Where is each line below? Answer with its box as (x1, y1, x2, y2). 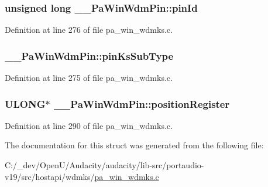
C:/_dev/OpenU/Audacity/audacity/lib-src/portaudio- (5, 159, 204, 171)
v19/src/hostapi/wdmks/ (5, 170, 95, 182)
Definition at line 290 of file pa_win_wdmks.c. (5, 119, 173, 131)
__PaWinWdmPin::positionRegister (53, 96, 230, 111)
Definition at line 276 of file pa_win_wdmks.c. (5, 23, 173, 36)
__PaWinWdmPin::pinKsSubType (5, 48, 174, 63)
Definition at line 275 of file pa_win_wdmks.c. (5, 72, 173, 84)
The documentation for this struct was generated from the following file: (5, 139, 264, 151)
